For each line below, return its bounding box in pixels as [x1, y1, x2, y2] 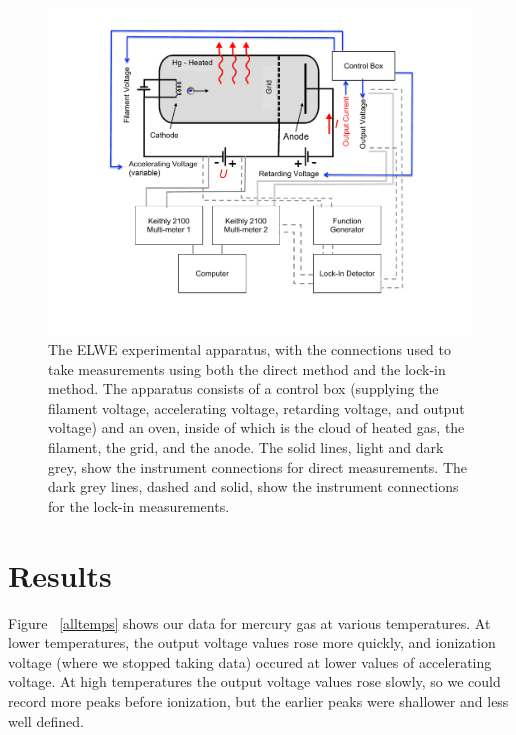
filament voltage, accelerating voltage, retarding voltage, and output [48, 397, 465, 418]
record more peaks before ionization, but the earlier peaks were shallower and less [8, 690, 509, 711]
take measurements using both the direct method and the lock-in [48, 358, 446, 379]
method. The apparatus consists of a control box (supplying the [48, 378, 439, 399]
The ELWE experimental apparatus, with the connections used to [48, 339, 452, 360]
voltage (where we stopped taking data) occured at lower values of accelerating [8, 651, 492, 672]
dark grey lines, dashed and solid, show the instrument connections [48, 476, 459, 497]
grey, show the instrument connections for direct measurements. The [48, 456, 467, 477]
